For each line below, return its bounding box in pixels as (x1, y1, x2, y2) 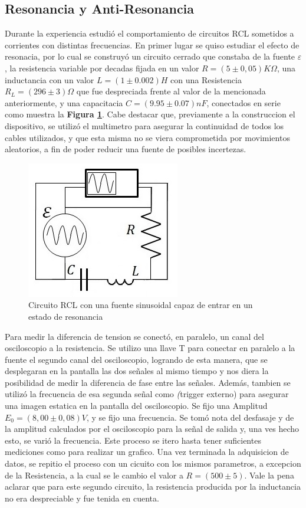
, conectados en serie (206, 96, 281, 109)
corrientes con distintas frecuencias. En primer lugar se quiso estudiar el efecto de (5, 38, 300, 51)
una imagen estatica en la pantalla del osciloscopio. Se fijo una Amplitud (5, 399, 268, 412)
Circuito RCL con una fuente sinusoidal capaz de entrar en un (28, 299, 253, 311)
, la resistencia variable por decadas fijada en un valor (5, 61, 199, 74)
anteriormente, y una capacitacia (5, 96, 123, 109)
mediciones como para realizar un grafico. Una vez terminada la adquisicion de (5, 445, 289, 458)
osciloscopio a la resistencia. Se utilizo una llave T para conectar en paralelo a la (5, 342, 295, 354)
